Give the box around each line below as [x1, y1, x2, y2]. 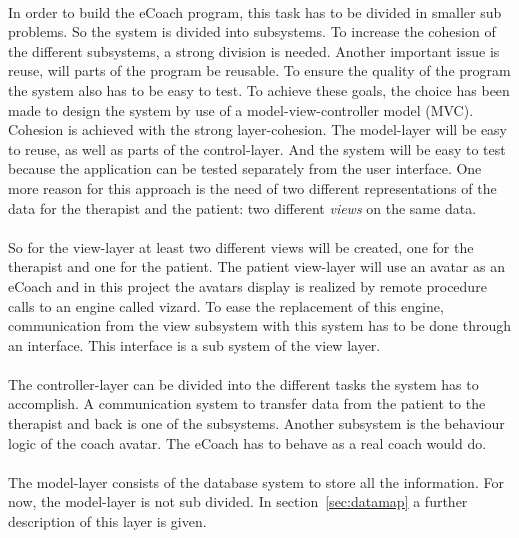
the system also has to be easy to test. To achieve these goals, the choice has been [8, 79, 510, 100]
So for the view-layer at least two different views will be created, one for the [8, 236, 474, 257]
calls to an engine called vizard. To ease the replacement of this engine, [8, 295, 444, 316]
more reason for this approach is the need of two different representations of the [8, 177, 497, 198]
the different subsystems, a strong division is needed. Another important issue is [8, 40, 500, 61]
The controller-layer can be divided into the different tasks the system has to [8, 373, 479, 394]
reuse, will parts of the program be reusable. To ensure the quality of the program [8, 60, 511, 81]
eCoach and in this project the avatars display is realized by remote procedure [8, 275, 487, 296]
